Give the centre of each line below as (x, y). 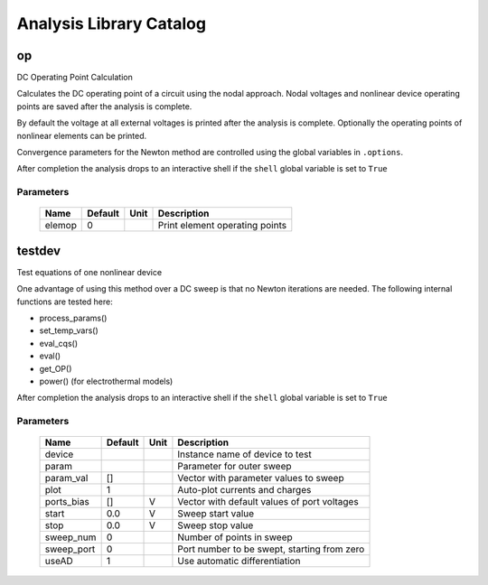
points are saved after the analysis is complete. (104, 106)
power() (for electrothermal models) (106, 381)
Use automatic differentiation (239, 562)
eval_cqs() (59, 343)
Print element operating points (222, 226)
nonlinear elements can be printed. (82, 135)
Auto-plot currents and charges (244, 490)
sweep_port (70, 549)
